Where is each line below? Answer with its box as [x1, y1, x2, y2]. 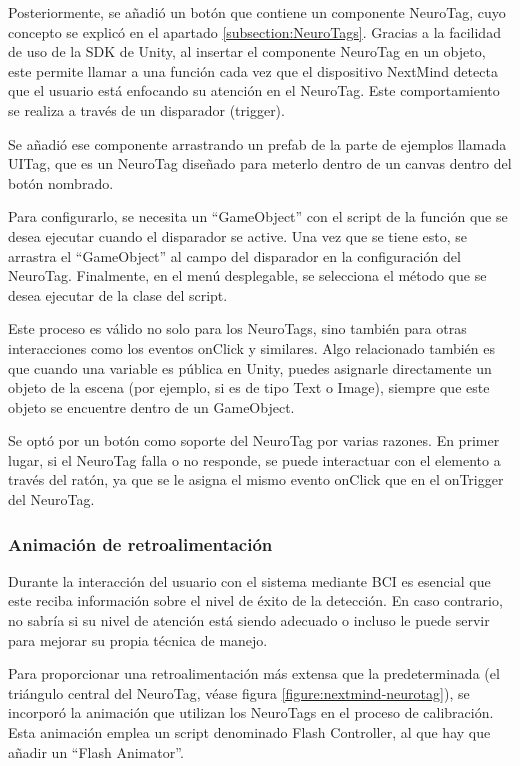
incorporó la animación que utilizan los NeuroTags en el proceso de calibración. [8, 702, 494, 723]
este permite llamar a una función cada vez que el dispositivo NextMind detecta [8, 60, 498, 81]
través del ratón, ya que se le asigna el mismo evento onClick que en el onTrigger [8, 469, 504, 490]
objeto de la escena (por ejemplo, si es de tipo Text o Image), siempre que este [8, 377, 490, 398]
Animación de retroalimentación [8, 531, 273, 556]
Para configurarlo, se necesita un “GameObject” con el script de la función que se [8, 206, 508, 227]
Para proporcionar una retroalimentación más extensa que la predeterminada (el [8, 663, 500, 684]
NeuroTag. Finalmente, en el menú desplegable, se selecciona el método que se [8, 265, 487, 286]
